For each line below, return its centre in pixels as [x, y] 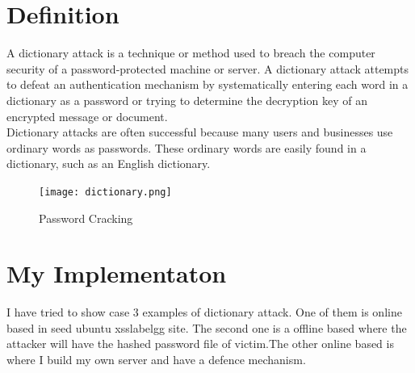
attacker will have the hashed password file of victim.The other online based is [200, 344]
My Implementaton [117, 273]
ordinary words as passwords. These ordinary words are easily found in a [187, 147]
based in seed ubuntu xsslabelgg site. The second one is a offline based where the [207, 327]
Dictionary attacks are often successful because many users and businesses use [200, 132]
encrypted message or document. [87, 116]
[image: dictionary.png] [105, 192]
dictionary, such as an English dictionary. [109, 163]
